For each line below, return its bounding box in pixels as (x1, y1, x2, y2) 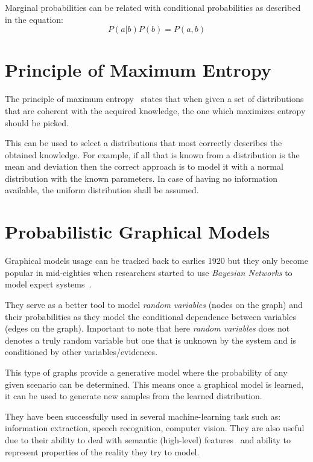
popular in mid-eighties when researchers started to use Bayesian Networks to (5, 266, 292, 278)
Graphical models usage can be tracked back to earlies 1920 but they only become (5, 254, 308, 267)
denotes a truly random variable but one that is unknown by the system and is (5, 333, 297, 346)
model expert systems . (5, 278, 92, 290)
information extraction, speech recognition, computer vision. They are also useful (5, 422, 305, 434)
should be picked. (5, 116, 69, 129)
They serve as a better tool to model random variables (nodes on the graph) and (5, 298, 303, 310)
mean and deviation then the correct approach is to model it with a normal (5, 160, 283, 173)
